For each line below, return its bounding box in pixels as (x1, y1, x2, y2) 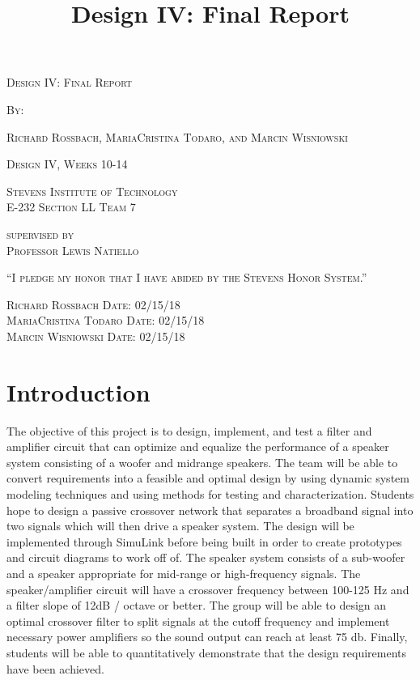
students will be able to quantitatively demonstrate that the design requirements (6, 644, 407, 661)
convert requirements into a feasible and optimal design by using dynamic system (6, 470, 409, 487)
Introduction (6, 375, 151, 408)
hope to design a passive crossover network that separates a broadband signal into (6, 501, 414, 518)
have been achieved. (6, 660, 104, 677)
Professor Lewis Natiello (6, 241, 139, 258)
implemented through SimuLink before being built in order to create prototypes (6, 533, 402, 550)
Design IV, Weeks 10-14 (6, 155, 128, 172)
